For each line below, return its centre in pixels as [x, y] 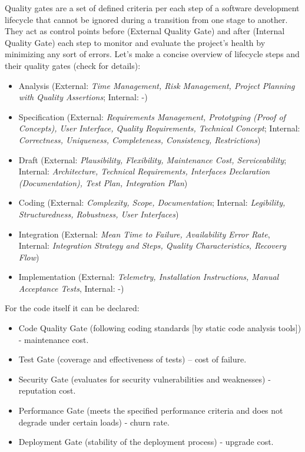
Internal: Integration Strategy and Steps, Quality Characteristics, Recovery [152, 245]
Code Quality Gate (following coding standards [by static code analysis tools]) [160, 328]
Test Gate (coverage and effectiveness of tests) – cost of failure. [132, 359]
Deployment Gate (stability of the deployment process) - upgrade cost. [146, 442]
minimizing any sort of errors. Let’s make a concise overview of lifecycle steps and [152, 54]
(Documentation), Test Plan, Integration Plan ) [103, 182]
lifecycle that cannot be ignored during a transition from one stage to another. [146, 19]
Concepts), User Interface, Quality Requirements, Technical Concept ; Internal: [159, 128]
